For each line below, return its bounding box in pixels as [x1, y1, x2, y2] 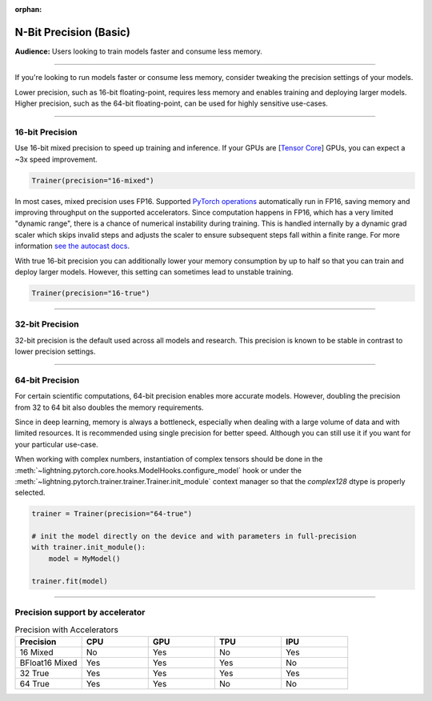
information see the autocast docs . [14, 241, 130, 251]
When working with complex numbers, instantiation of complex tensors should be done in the [14, 455, 323, 464]
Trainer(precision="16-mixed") [31, 176, 155, 185]
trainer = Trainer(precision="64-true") [31, 509, 192, 519]
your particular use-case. [14, 439, 99, 449]
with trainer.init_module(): [31, 543, 146, 552]
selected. [14, 488, 46, 498]
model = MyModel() [48, 554, 121, 563]
